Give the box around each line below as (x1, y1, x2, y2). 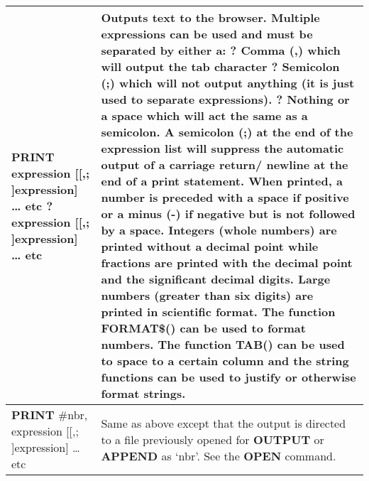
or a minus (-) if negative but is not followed (101, 205, 356, 222)
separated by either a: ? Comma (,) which (101, 42, 341, 58)
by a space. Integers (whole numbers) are (101, 222, 337, 238)
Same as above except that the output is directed (101, 414, 346, 431)
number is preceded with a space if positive (101, 189, 349, 205)
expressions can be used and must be (101, 26, 313, 42)
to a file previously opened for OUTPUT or (101, 431, 324, 448)
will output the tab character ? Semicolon (101, 58, 340, 75)
